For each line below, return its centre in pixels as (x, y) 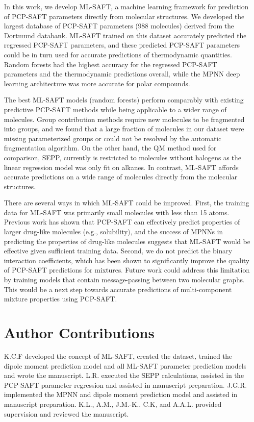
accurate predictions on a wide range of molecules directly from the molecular (121, 177)
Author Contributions (79, 332)
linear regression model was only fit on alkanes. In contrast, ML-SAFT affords (121, 167)
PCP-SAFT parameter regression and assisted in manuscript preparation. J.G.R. (126, 385)
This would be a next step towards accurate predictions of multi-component (118, 289)
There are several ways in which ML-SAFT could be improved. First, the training (127, 203)
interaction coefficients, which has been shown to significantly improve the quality (127, 260)
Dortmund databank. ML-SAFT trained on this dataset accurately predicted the (125, 35)
